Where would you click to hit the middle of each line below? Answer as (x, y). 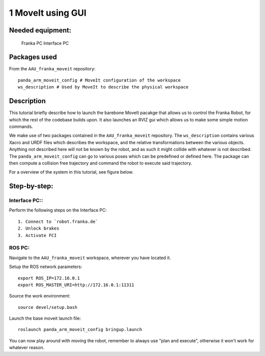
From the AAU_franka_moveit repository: (52, 69)
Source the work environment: (40, 296)
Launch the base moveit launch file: (45, 318)
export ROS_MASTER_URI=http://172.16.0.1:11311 (76, 285)
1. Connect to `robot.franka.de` (58, 222)
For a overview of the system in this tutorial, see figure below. (71, 172)
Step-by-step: (31, 186)
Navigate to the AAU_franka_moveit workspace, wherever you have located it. (90, 258)
